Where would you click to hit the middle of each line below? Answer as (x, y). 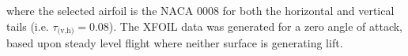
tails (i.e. (28, 26)
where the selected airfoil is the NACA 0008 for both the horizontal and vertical (200, 10)
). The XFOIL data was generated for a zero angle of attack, (256, 26)
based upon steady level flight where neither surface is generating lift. (175, 43)
